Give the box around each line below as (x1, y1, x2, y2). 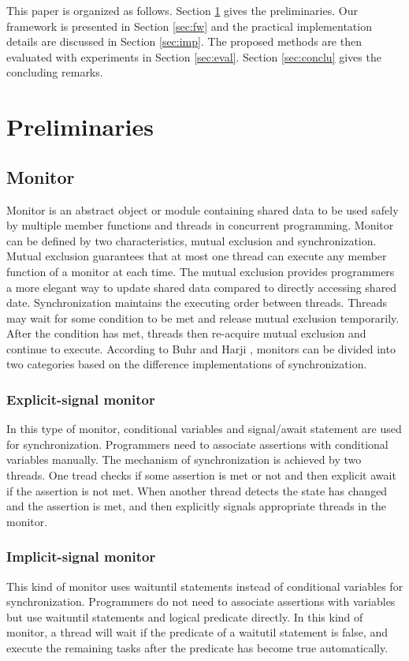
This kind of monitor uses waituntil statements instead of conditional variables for (6, 577, 403, 594)
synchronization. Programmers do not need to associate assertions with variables (6, 593, 396, 610)
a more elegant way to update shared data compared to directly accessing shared (6, 278, 397, 295)
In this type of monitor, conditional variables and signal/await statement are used (6, 420, 402, 437)
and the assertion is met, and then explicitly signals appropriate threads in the (6, 498, 387, 514)
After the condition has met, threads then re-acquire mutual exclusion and (6, 325, 366, 342)
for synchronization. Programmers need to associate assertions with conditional (6, 435, 389, 452)
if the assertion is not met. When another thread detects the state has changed (6, 482, 388, 499)
